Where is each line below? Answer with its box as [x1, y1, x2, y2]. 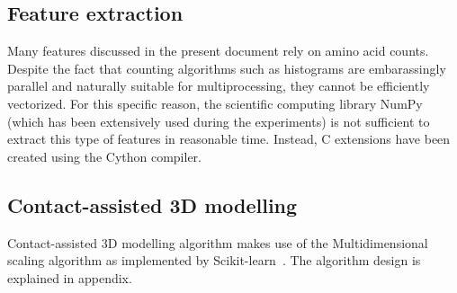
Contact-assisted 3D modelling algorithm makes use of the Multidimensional [7, 233, 428, 252]
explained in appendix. [7, 268, 132, 287]
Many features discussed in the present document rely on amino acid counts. [7, 41, 429, 60]
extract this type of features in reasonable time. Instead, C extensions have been [7, 129, 451, 148]
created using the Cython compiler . [7, 146, 202, 165]
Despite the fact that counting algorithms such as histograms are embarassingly [7, 58, 446, 77]
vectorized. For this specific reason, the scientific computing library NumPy [7, 93, 423, 112]
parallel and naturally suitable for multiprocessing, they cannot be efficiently [7, 76, 430, 95]
